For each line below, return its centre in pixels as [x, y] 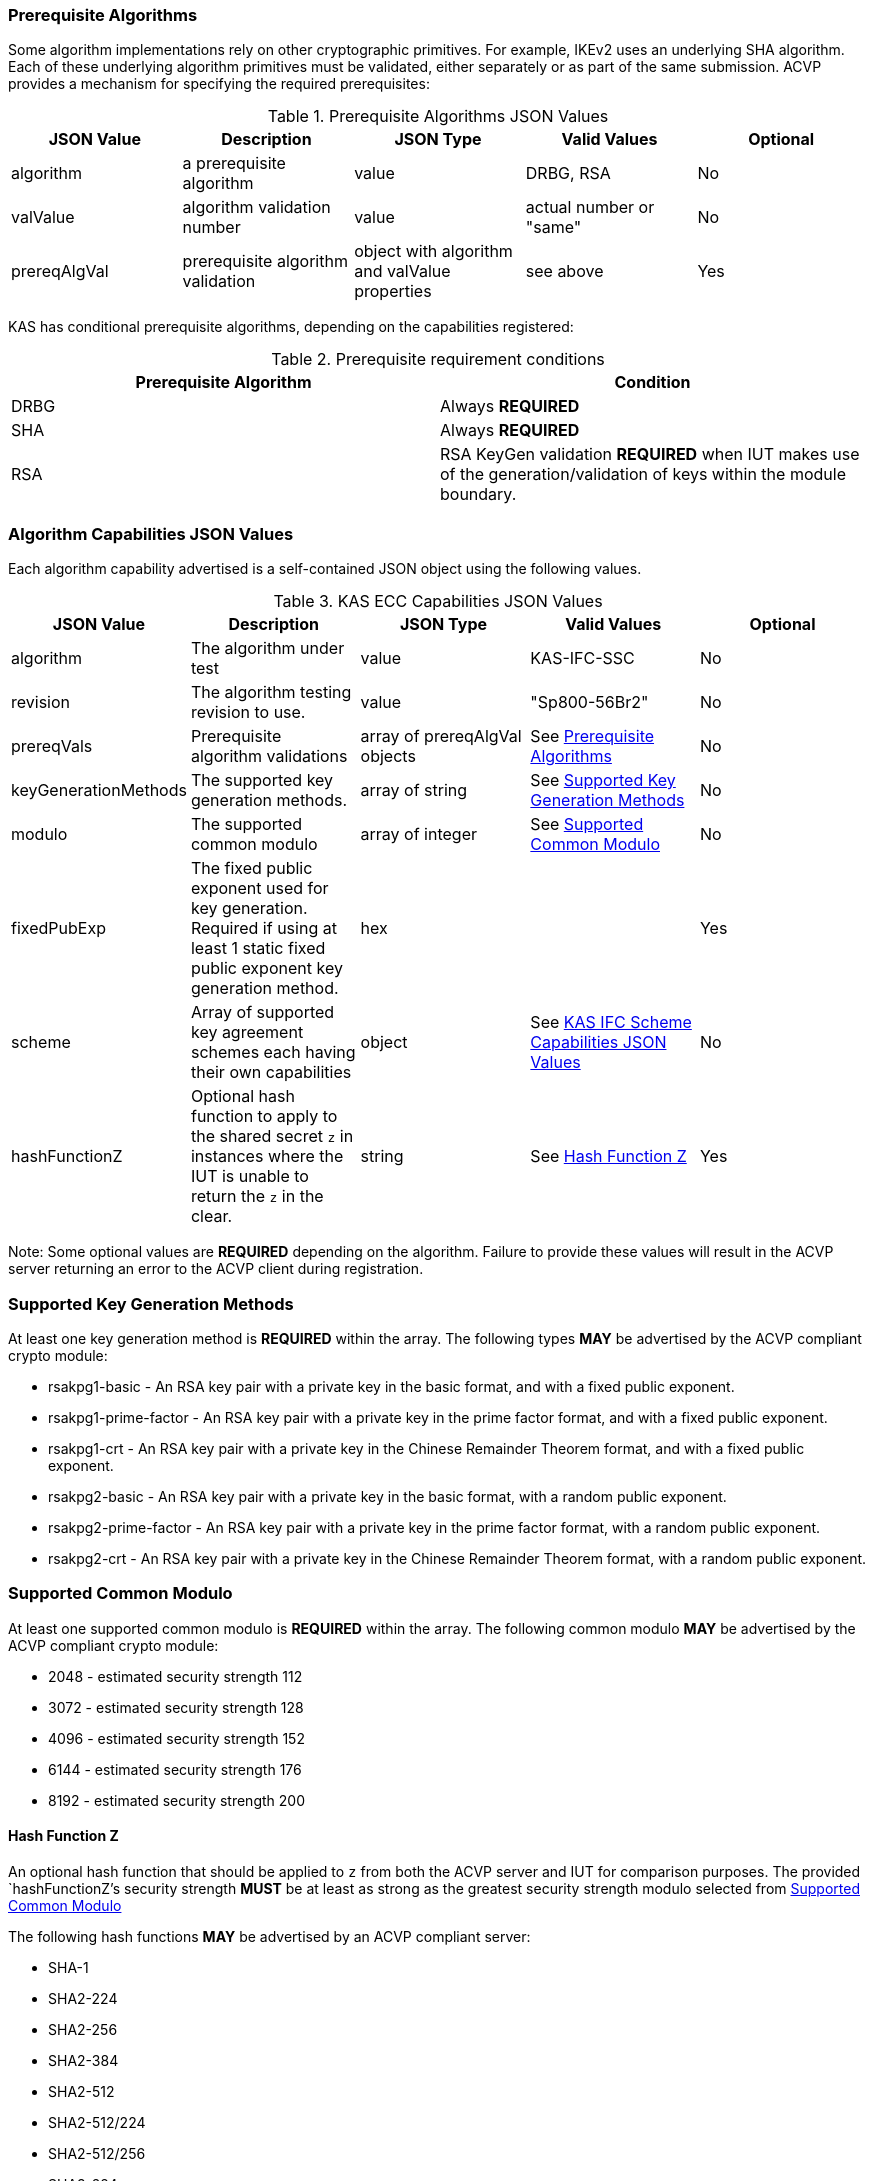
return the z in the [257, 1196]
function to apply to [264, 1116]
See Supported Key [603, 780]
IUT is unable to [249, 1176]
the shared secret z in [272, 1136]
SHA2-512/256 [97, 2153]
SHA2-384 [83, 2060]
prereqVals [52, 746]
